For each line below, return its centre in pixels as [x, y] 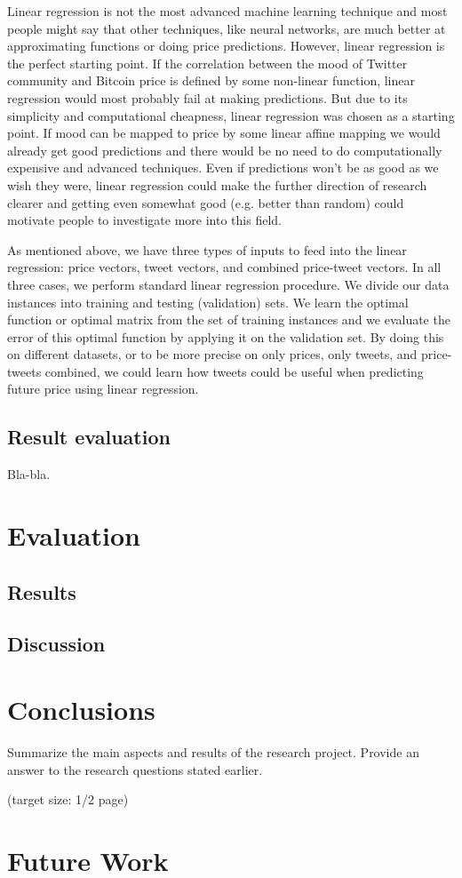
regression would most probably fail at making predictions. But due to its [207, 97]
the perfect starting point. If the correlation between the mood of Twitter [207, 63]
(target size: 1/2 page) [68, 799]
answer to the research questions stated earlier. [135, 769]
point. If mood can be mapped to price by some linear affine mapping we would [224, 133]
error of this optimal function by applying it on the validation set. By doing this [226, 336]
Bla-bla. [29, 474]
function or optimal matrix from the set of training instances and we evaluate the [229, 319]
